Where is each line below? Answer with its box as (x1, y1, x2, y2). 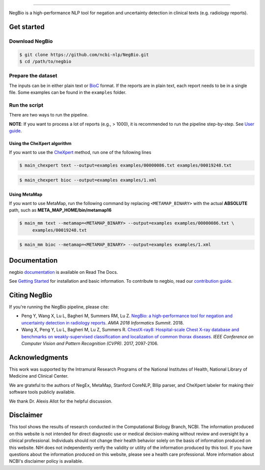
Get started (9, 23, 45, 31)
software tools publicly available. (9, 389, 76, 395)
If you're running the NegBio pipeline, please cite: (9, 304, 109, 310)
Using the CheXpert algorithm (9, 141, 72, 146)
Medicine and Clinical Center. (9, 373, 69, 379)
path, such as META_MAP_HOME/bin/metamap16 (9, 207, 112, 213)
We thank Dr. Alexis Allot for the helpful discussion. (9, 398, 112, 404)
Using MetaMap (9, 191, 43, 197)
